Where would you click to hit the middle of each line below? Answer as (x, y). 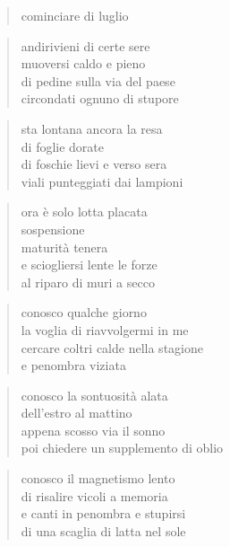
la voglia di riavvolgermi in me (105, 329)
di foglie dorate (63, 146)
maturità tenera (64, 247)
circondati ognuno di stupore (100, 98)
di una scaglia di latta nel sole (103, 530)
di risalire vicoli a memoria (94, 495)
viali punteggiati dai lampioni (102, 181)
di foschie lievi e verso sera (94, 164)
